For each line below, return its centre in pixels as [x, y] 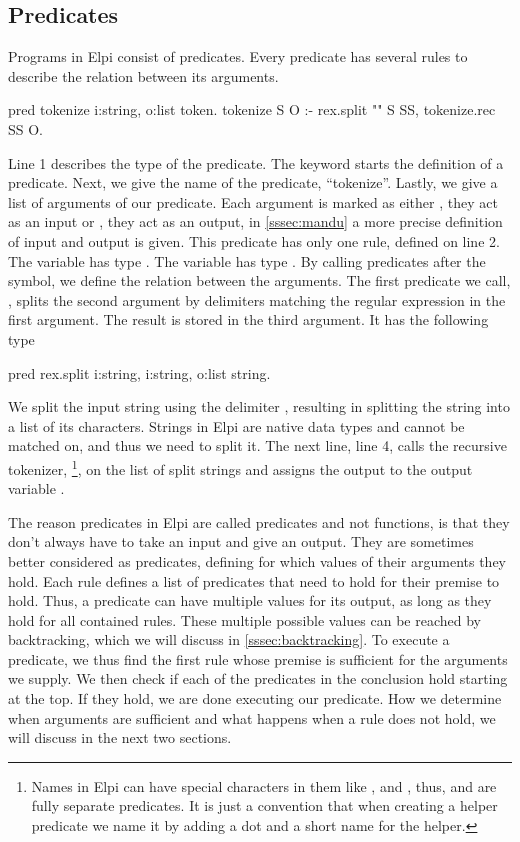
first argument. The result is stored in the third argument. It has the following [248, 319]
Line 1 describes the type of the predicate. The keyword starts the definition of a [256, 162]
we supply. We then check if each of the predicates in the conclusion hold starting [258, 678]
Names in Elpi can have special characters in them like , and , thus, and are [264, 785]
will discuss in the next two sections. [120, 737]
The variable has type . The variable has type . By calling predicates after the [247, 260]
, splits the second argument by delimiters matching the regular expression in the [257, 299]
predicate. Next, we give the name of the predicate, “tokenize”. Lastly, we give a [253, 182]
